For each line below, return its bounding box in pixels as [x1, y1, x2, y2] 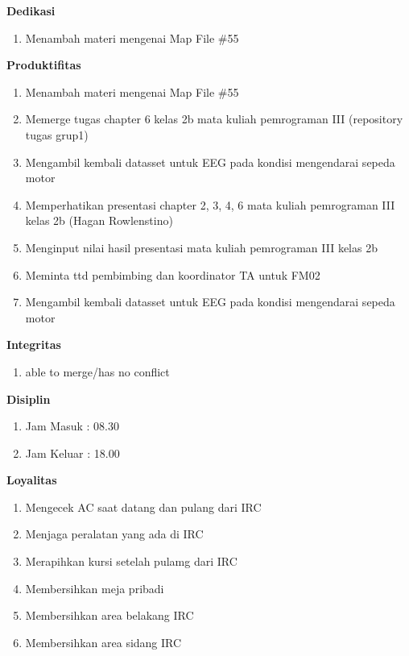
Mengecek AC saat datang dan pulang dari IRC [25, 498, 262, 515]
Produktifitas [6, 56, 81, 73]
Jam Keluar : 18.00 [25, 444, 120, 461]
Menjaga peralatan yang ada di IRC [25, 525, 204, 542]
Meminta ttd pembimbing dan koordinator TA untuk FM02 [25, 266, 320, 283]
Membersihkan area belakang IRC [25, 607, 194, 624]
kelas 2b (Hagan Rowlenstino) [25, 212, 173, 229]
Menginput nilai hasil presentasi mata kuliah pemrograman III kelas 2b [25, 239, 378, 255]
